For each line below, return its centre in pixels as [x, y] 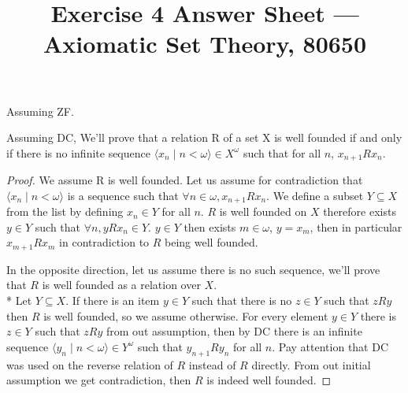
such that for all [282, 152]
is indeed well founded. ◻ [269, 380]
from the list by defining [65, 211]
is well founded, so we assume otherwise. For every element [186, 315]
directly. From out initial [311, 364]
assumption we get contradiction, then [99, 380]
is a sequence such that [123, 195]
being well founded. [211, 242]
